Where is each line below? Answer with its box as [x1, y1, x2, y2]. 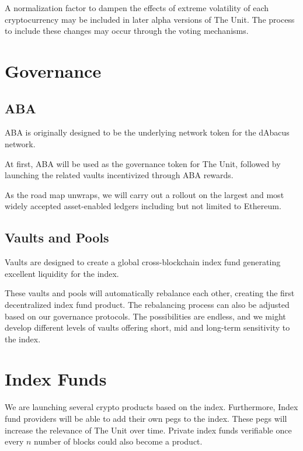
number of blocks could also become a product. [34, 435, 203, 447]
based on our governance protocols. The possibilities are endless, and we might [5, 310, 286, 322]
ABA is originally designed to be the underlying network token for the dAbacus [5, 126, 290, 138]
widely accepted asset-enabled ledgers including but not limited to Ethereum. [5, 200, 281, 212]
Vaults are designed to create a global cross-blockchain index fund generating [5, 256, 281, 268]
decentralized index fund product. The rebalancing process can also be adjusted [5, 298, 290, 310]
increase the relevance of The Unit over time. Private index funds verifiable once [5, 424, 292, 436]
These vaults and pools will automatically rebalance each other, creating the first [5, 287, 295, 299]
